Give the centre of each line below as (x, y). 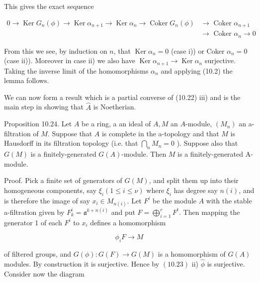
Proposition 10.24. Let (38, 124)
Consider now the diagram (44, 273)
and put (123, 212)
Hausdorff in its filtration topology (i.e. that (71, 143)
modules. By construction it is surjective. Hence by (82, 263)
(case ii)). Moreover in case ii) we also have (70, 60)
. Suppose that (70, 133)
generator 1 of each (33, 222)
